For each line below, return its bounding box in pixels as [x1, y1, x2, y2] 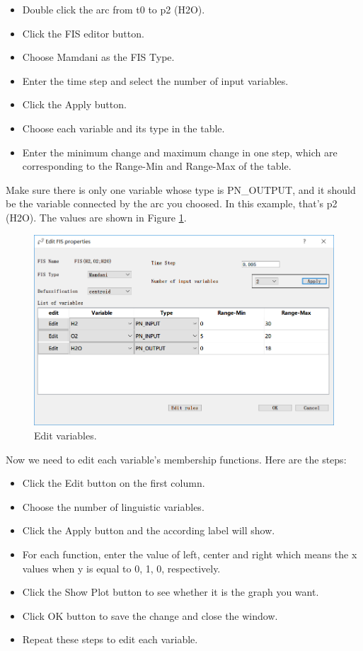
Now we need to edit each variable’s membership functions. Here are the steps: [6, 451, 347, 466]
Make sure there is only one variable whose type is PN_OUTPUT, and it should [6, 182, 356, 197]
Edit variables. [34, 428, 97, 443]
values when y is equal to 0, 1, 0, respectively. [22, 560, 221, 575]
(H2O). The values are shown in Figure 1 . [6, 209, 187, 224]
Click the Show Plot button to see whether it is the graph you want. [22, 584, 319, 599]
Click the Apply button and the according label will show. [22, 523, 275, 538]
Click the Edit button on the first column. [22, 476, 205, 490]
